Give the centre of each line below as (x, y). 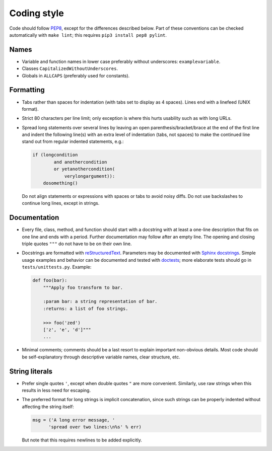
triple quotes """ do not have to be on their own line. (77, 244)
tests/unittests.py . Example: (57, 267)
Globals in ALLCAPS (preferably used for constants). (76, 76)
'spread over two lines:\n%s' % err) (95, 427)
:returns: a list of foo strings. (86, 309)
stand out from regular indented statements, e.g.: (73, 141)
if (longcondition (55, 155)
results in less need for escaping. (56, 391)
